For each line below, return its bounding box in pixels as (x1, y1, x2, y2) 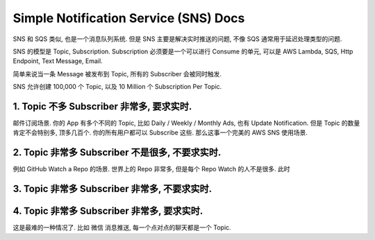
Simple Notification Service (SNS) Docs (12, 10, 245, 26)
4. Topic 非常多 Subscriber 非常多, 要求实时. (12, 205, 203, 217)
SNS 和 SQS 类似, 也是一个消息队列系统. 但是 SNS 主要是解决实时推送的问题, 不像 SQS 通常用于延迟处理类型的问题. (12, 35, 342, 43)
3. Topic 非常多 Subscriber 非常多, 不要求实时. (12, 183, 212, 195)
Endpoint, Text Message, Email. (12, 57, 103, 65)
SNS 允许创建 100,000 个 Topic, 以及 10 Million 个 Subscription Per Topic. (12, 83, 222, 91)
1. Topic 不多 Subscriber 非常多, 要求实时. (12, 101, 192, 112)
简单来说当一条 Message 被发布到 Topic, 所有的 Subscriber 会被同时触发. (12, 69, 222, 78)
